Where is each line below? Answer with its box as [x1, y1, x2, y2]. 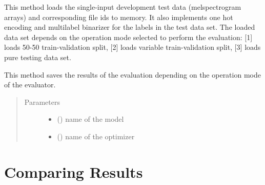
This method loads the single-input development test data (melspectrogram [4, 2, 241, 12]
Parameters [24, 96, 60, 107]
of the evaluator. [4, 79, 56, 90]
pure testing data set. [4, 51, 71, 62]
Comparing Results [4, 161, 143, 182]
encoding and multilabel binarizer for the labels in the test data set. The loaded [4, 22, 255, 32]
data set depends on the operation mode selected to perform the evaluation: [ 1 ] [4, 31, 253, 42]
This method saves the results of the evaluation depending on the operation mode [4, 69, 261, 80]
